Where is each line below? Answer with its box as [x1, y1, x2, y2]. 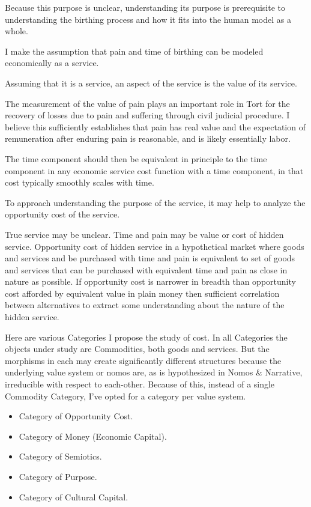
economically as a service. [5, 56, 99, 69]
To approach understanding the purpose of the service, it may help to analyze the [5, 196, 306, 208]
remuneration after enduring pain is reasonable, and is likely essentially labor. [5, 132, 291, 145]
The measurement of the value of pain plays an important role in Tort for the [5, 97, 290, 109]
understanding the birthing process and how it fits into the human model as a [5, 13, 291, 25]
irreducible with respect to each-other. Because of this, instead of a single [5, 378, 275, 390]
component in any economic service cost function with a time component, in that [5, 164, 304, 177]
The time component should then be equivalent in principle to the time [5, 152, 267, 165]
